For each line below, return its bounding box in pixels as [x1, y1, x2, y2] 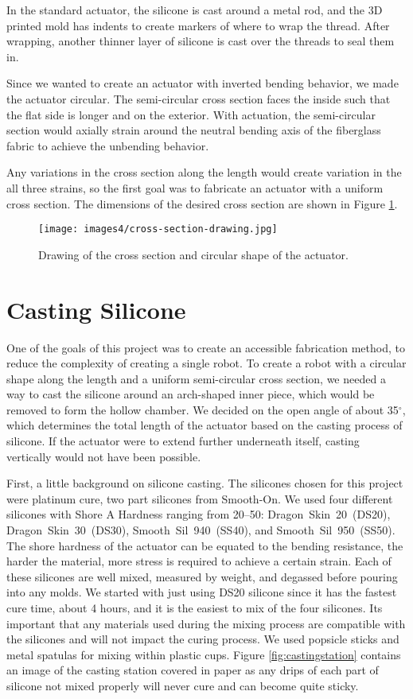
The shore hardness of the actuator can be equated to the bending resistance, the [6, 537, 403, 553]
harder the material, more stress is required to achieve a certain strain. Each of [6, 553, 392, 569]
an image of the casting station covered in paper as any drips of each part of [6, 662, 379, 678]
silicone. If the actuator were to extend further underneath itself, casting [6, 433, 360, 449]
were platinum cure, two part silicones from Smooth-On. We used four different [6, 490, 393, 507]
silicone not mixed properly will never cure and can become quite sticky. [6, 677, 359, 693]
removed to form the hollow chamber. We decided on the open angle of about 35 [6, 401, 399, 417]
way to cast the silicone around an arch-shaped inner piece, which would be [6, 386, 375, 402]
